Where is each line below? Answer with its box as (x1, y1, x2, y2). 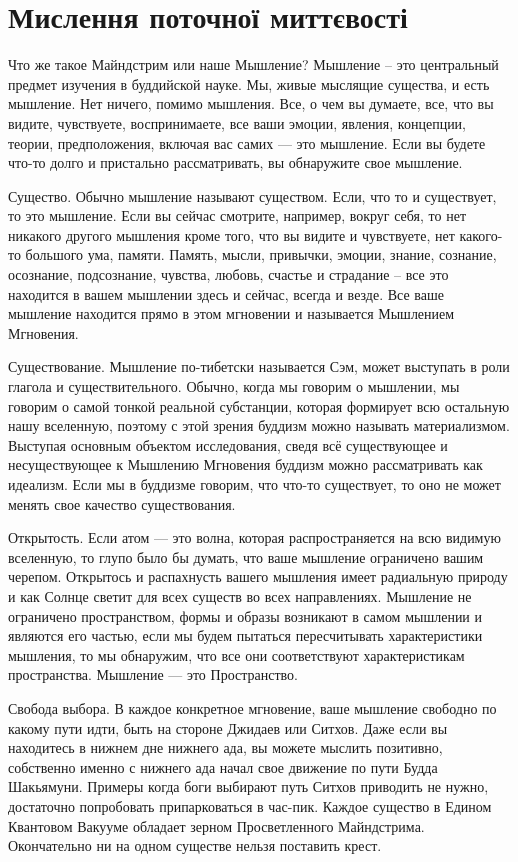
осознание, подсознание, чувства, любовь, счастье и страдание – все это (8, 264, 449, 285)
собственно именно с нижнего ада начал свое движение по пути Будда (8, 756, 438, 777)
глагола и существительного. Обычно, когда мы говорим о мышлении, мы (8, 376, 460, 397)
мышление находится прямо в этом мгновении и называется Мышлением (8, 303, 455, 324)
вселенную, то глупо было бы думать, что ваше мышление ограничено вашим (8, 546, 484, 567)
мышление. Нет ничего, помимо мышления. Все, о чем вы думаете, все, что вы (8, 93, 494, 114)
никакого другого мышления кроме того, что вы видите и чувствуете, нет (8, 224, 455, 245)
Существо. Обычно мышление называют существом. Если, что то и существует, (8, 185, 497, 206)
